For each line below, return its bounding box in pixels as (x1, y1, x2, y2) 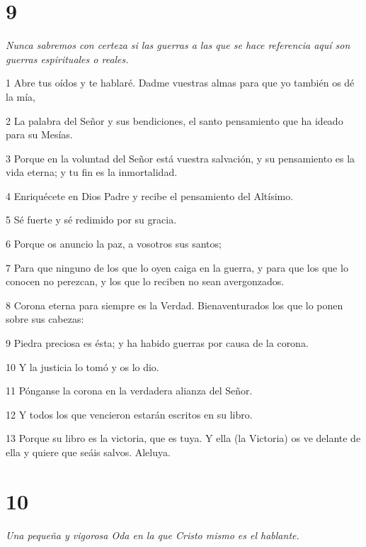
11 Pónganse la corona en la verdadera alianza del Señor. (6, 383, 253, 398)
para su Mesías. (6, 127, 73, 142)
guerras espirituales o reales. (6, 51, 129, 66)
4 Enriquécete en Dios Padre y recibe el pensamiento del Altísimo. (6, 188, 294, 203)
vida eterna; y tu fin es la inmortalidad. (6, 165, 178, 179)
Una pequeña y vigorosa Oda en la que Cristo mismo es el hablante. (6, 527, 299, 542)
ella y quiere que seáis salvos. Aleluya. (6, 445, 171, 459)
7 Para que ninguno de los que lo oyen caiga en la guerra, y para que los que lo (6, 260, 348, 275)
